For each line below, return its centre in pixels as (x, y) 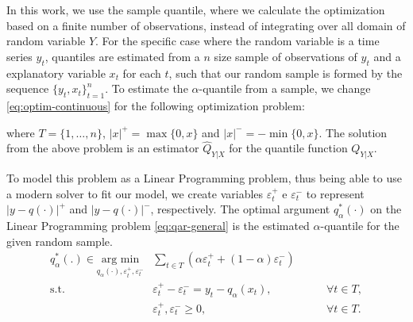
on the (386, 209)
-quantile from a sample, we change (285, 88)
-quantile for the (360, 226)
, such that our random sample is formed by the (286, 73)
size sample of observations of (286, 56)
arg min (120, 260)
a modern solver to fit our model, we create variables (135, 193)
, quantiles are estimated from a (122, 56)
